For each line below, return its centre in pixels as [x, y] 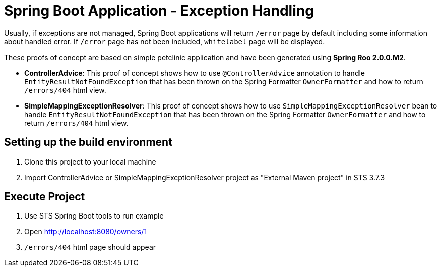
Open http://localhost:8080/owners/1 [86, 232]
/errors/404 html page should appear [90, 247]
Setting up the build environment [88, 142]
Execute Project [45, 197]
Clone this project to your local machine [90, 161]
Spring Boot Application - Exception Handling [159, 11]
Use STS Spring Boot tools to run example [94, 216]
